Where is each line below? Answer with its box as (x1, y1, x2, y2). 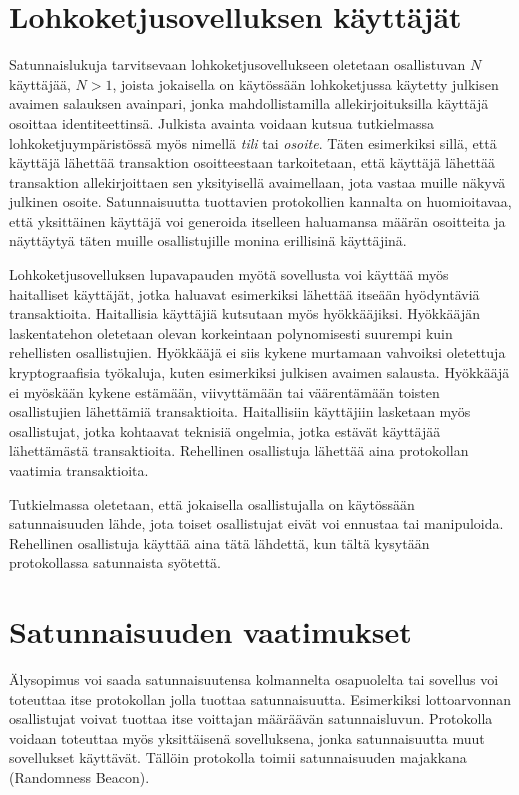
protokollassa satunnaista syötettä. (9, 552, 221, 573)
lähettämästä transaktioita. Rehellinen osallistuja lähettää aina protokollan (9, 440, 469, 461)
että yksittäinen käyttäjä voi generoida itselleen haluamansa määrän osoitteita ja (9, 210, 506, 231)
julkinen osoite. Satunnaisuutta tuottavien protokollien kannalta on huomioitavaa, (9, 191, 512, 212)
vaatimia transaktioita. (9, 460, 149, 480)
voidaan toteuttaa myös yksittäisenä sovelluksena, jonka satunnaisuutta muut (9, 727, 485, 748)
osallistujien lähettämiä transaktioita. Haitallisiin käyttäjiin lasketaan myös (9, 401, 471, 422)
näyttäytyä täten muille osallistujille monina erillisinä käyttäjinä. (9, 230, 407, 251)
